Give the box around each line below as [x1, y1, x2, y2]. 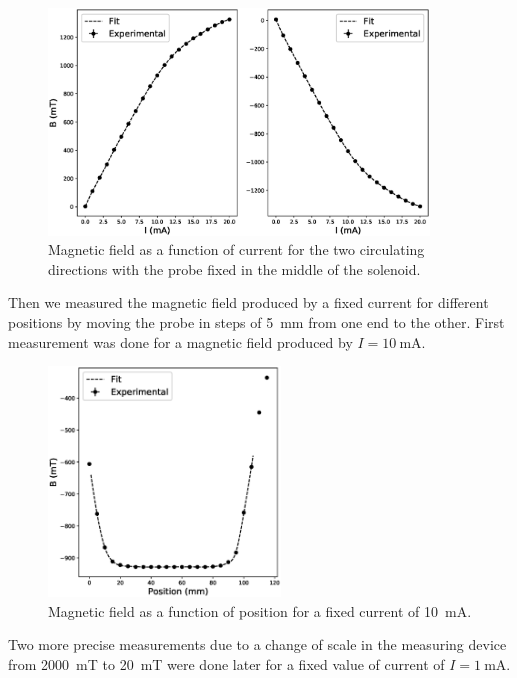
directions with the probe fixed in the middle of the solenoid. [48, 258, 421, 279]
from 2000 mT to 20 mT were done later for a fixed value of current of [8, 654, 445, 674]
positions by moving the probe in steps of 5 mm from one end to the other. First [8, 311, 505, 332]
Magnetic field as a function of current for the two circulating [48, 239, 425, 260]
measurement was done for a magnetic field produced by [8, 331, 353, 352]
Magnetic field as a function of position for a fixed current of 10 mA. [48, 600, 472, 621]
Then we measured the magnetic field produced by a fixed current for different [8, 292, 489, 313]
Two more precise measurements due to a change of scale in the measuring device [8, 634, 507, 655]
